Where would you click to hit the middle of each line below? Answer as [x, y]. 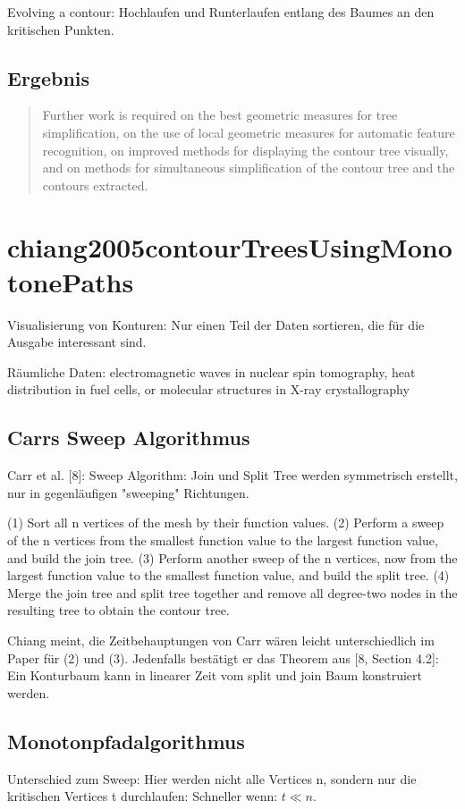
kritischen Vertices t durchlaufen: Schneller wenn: [143, 796]
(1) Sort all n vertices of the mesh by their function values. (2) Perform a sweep [226, 522]
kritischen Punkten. [61, 29]
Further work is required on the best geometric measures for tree [220, 115]
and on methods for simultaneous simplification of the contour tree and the [249, 168]
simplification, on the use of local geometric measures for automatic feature [249, 132]
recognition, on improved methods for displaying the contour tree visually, [245, 150]
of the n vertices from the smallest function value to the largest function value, [223, 540]
